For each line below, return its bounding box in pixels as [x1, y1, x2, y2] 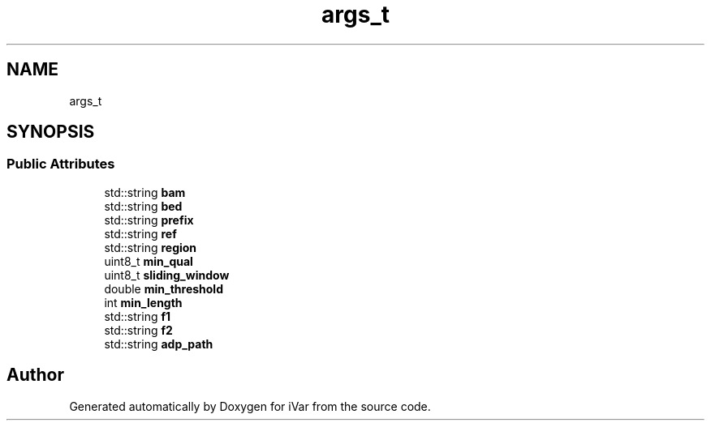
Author [6, 365, 64, 386]
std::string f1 [104, 309, 171, 323]
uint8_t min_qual [104, 254, 193, 268]
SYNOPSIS [6, 122, 95, 143]
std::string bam [104, 185, 186, 199]
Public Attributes [6, 156, 115, 173]
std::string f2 [104, 322, 173, 337]
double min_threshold [104, 281, 223, 296]
